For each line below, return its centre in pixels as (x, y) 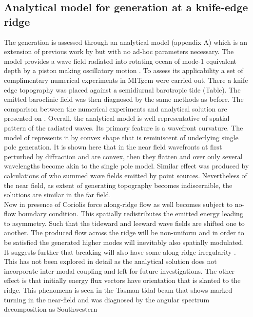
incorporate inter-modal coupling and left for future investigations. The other (119, 270)
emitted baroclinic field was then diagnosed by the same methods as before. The (124, 99)
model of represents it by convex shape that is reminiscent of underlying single (121, 137)
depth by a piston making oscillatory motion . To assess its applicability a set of (124, 70)
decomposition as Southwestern (51, 309)
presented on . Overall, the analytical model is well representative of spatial (117, 118)
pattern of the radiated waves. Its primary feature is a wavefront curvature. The (124, 127)
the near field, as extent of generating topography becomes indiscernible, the (118, 185)
